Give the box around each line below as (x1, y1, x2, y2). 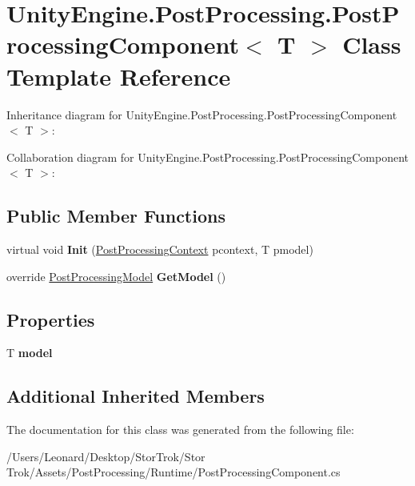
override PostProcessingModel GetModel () (6, 267, 226, 284)
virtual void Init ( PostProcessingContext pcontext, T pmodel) (6, 241, 313, 258)
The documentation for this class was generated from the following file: (6, 421, 354, 438)
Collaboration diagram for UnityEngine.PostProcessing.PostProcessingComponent (6, 148, 409, 165)
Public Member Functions (6, 203, 225, 228)
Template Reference (6, 59, 231, 92)
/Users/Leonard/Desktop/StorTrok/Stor (6, 448, 206, 464)
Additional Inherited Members (6, 384, 265, 408)
